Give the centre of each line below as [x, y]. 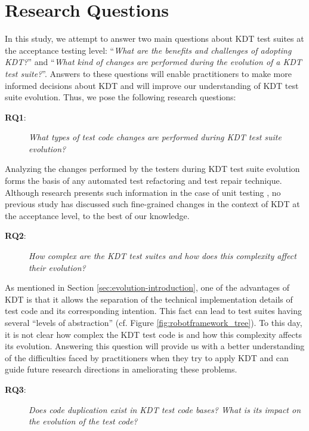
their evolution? [57, 267]
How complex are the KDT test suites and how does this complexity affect [163, 256]
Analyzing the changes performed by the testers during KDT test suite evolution [152, 169]
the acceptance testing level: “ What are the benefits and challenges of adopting [148, 50]
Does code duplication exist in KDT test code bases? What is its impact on [165, 409]
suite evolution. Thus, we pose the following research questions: [120, 97]
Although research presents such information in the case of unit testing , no [143, 192]
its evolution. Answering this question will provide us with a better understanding [155, 346]
